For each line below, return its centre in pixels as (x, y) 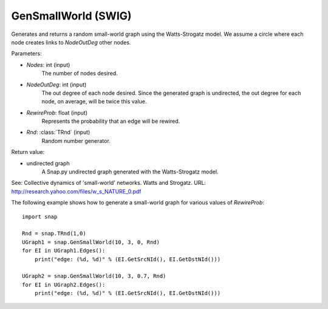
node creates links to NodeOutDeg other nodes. (71, 42)
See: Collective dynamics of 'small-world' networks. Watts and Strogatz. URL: (109, 183)
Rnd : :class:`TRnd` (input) (58, 132)
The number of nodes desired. (80, 74)
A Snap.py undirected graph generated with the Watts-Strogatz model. (130, 172)
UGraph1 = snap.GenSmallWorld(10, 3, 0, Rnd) (91, 242)
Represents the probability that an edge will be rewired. (111, 121)
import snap (40, 217)
